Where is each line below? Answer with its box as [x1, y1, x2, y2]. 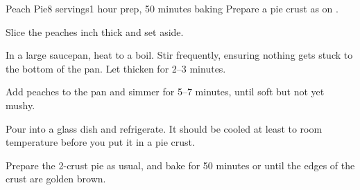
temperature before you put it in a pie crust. [6, 135, 195, 149]
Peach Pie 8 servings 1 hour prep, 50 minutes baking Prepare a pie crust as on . [6, 1, 338, 15]
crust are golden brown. [6, 171, 106, 186]
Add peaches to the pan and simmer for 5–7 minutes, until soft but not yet [6, 84, 325, 99]
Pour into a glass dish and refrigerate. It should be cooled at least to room [6, 121, 323, 135]
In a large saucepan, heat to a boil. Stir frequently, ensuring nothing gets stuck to [6, 48, 353, 62]
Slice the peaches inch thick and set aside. [6, 24, 184, 39]
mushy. [6, 97, 35, 112]
